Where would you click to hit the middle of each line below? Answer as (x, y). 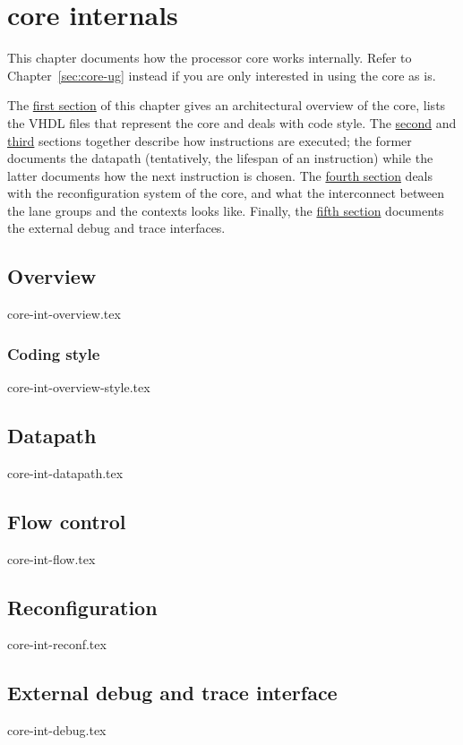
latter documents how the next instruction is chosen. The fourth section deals (220, 175)
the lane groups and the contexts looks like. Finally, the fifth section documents (226, 210)
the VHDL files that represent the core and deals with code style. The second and (232, 122)
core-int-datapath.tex (65, 472)
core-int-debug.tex (57, 730)
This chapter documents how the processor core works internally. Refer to (210, 58)
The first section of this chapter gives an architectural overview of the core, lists (227, 105)
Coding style (54, 353)
